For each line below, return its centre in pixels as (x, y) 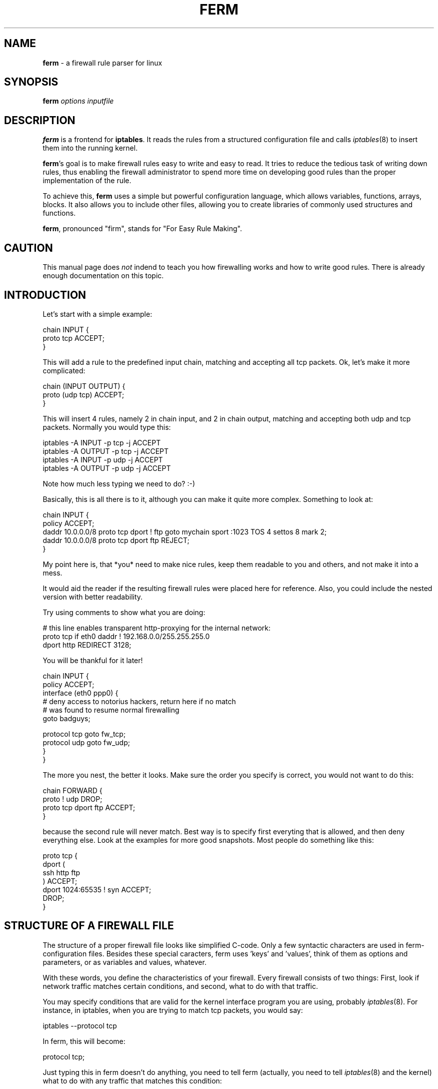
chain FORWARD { (72, 790)
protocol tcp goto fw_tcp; (84, 734)
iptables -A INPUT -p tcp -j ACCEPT (102, 442)
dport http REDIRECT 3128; (87, 645)
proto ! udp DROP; (72, 799)
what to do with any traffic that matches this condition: (132, 1080)
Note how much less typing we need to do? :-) (119, 483)
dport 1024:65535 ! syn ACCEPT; (97, 889)
